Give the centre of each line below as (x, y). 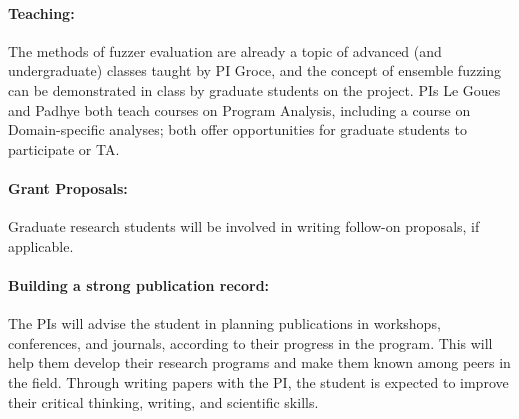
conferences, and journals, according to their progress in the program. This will (250, 342)
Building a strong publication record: (139, 284)
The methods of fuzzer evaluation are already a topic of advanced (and (225, 50)
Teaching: (41, 12)
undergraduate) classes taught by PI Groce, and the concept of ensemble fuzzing (255, 70)
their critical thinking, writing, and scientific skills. (163, 401)
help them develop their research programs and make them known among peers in (259, 362)
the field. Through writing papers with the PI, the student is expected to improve (258, 381)
